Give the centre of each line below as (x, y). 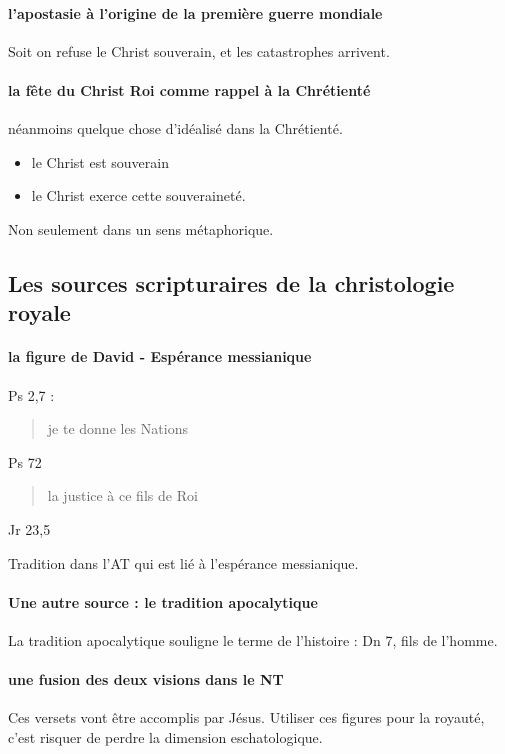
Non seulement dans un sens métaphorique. (141, 228)
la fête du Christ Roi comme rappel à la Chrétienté (189, 89)
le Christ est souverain (100, 161)
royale (39, 312)
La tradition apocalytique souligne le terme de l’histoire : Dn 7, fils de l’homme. (253, 639)
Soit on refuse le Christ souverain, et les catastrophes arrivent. (199, 50)
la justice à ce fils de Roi (122, 495)
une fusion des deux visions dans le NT (146, 679)
